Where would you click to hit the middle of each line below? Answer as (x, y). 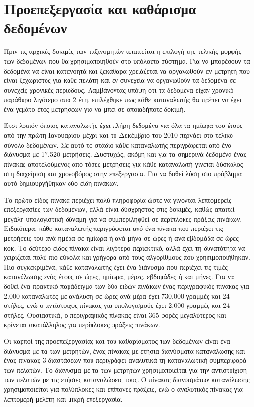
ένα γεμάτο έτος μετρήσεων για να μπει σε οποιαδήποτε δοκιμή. (95, 109)
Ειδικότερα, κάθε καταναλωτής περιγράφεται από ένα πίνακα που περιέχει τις (114, 228)
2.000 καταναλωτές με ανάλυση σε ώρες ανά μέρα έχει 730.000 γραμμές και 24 (117, 295)
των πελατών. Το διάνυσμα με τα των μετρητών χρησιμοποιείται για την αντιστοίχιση (126, 369)
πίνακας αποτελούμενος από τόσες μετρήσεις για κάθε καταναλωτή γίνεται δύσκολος (124, 164)
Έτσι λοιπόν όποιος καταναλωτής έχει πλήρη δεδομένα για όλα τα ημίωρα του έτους (123, 125)
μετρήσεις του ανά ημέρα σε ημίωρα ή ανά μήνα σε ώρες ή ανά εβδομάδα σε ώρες (121, 238)
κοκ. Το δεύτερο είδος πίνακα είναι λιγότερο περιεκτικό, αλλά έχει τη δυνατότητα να (125, 247)
